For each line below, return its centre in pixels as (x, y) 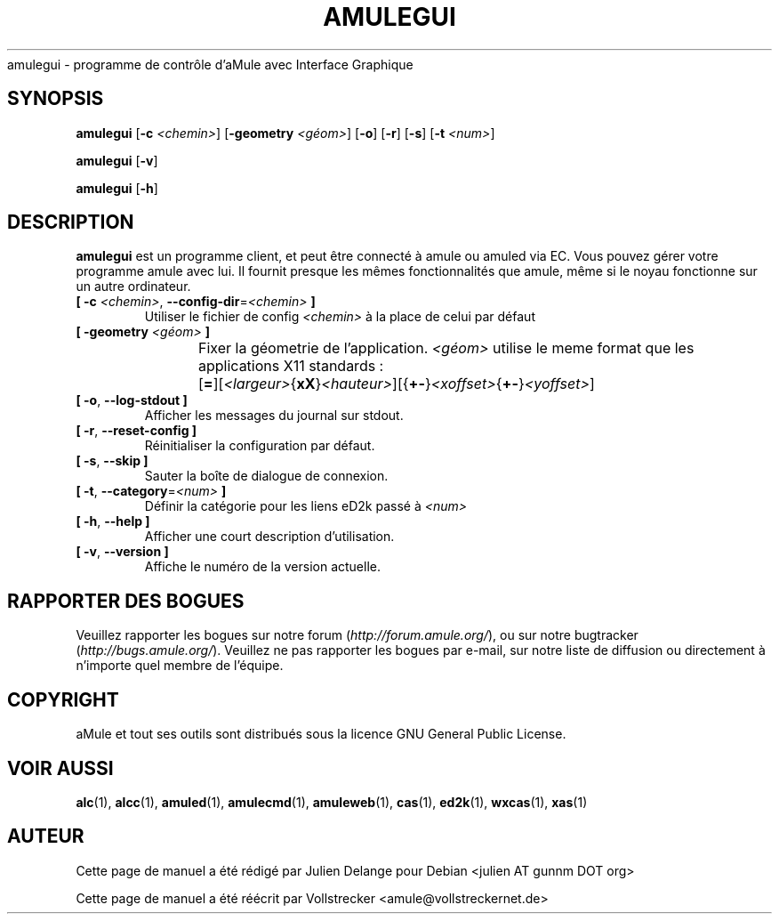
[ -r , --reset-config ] (137, 431)
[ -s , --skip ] (112, 461)
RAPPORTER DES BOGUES (126, 601)
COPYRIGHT (63, 699)
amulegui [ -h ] (117, 188)
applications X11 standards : (291, 366)
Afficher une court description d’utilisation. (269, 537)
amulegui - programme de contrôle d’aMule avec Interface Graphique (210, 64)
